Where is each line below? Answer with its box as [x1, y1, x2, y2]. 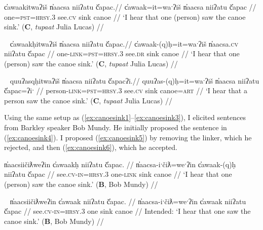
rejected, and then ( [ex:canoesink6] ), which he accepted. [4, 142, 177, 152]
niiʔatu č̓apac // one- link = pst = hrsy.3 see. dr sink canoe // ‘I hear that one [4, 48, 240, 59]
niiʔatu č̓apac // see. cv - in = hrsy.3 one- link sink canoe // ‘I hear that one [4, 169, 232, 179]
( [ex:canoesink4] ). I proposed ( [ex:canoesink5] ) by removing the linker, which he [4, 132, 252, 142]
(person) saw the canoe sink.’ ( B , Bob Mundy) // [4, 178, 158, 189]
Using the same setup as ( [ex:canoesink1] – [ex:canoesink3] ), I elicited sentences [4, 112, 246, 123]
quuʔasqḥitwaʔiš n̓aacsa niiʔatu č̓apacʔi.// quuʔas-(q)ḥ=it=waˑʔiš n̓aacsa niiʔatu [10, 75, 259, 86]
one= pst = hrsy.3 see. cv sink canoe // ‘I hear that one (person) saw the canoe [4, 11, 246, 22]
